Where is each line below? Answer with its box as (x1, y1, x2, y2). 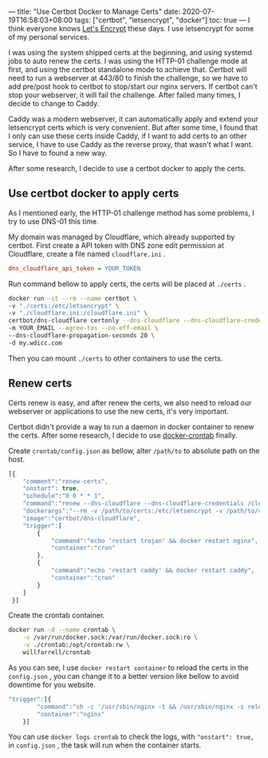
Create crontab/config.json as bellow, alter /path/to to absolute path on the (8, 445, 260, 455)
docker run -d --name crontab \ (8, 626, 116, 634)
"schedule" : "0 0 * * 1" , (22, 492, 105, 501)
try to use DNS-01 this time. (8, 216, 99, 226)
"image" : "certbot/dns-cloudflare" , (22, 514, 141, 522)
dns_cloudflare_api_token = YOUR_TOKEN (8, 264, 141, 273)
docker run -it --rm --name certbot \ (8, 294, 137, 302)
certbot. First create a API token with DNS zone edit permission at (8, 240, 225, 250)
